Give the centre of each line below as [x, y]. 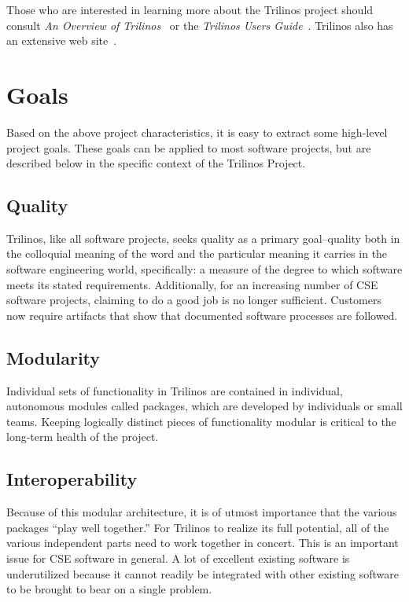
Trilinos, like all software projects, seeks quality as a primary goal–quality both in [203, 238]
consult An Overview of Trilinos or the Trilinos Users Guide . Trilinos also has [200, 25]
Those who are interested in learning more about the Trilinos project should [190, 9]
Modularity [53, 357]
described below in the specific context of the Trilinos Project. [156, 163]
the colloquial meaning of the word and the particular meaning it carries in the [197, 253]
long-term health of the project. [83, 437]
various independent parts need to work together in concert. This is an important [203, 543]
